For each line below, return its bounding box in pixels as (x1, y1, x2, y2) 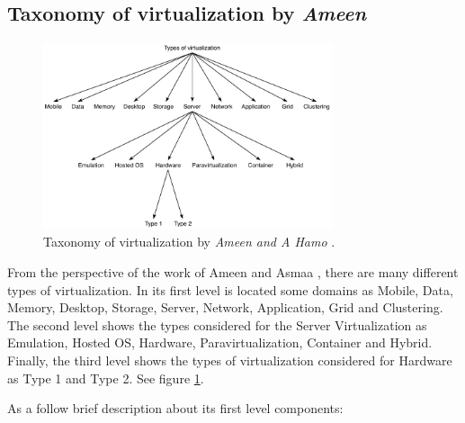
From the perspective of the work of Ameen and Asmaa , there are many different (7, 263, 459, 282)
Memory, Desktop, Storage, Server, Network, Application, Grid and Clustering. (7, 298, 443, 317)
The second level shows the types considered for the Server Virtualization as (7, 315, 427, 334)
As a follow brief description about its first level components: (7, 399, 344, 418)
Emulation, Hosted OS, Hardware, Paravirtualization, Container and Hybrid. (7, 333, 433, 352)
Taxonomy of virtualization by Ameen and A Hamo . (43, 232, 335, 251)
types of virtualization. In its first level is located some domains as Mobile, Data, (7, 280, 453, 299)
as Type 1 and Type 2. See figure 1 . (7, 368, 204, 387)
